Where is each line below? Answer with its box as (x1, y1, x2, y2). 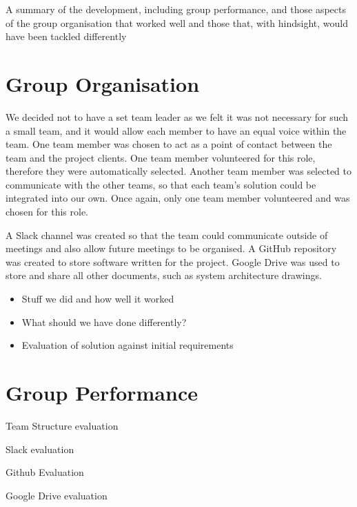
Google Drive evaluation (6, 488, 108, 502)
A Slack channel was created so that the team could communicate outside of (6, 227, 328, 242)
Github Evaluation (6, 465, 84, 479)
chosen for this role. (6, 204, 89, 219)
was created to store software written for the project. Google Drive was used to (6, 254, 340, 269)
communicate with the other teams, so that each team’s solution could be (6, 177, 316, 191)
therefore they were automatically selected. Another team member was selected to (6, 164, 351, 178)
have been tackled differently (6, 29, 127, 44)
